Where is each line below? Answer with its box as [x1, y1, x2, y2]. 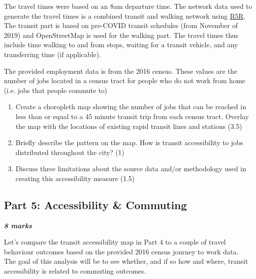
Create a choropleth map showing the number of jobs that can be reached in [15, 101, 246, 112]
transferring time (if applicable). [4, 49, 101, 59]
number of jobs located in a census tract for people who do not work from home [4, 75, 246, 86]
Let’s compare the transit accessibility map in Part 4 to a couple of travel [4, 237, 226, 247]
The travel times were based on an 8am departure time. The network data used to [4, 1, 252, 11]
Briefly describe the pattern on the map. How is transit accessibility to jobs [15, 137, 243, 148]
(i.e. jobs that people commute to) [4, 85, 107, 95]
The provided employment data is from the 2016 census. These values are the [4, 65, 237, 76]
